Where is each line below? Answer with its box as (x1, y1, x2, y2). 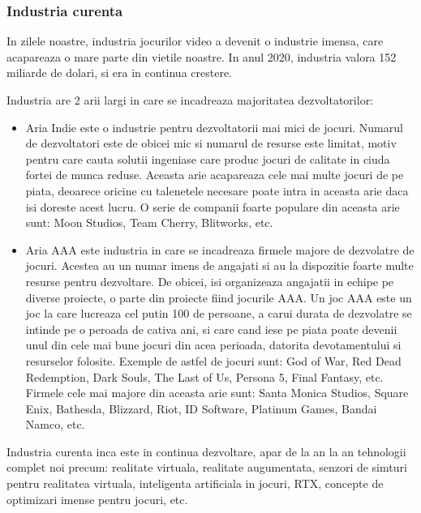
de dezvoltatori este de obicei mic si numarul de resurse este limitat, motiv (25, 135, 397, 152)
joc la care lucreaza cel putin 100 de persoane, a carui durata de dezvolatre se (25, 305, 412, 322)
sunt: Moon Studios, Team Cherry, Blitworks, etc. (25, 214, 273, 231)
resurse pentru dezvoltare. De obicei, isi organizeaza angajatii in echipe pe (25, 272, 394, 289)
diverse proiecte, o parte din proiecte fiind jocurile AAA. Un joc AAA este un (25, 289, 412, 306)
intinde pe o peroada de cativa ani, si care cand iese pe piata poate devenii (25, 320, 397, 337)
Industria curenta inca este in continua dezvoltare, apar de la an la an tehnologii (6, 442, 406, 460)
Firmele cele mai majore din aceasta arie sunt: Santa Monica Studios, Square (25, 384, 409, 401)
